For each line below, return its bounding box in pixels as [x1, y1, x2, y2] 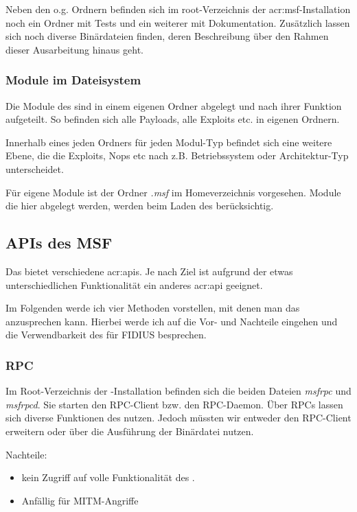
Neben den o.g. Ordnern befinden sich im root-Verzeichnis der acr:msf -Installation [5, 2, 351, 16]
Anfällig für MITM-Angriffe [21, 493, 139, 507]
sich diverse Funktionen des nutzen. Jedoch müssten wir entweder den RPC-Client [5, 410, 352, 425]
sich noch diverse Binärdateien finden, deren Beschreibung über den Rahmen [5, 29, 329, 43]
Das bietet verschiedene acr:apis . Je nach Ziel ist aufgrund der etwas [5, 264, 293, 278]
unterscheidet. [5, 161, 64, 176]
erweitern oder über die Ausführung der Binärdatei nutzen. [5, 423, 254, 438]
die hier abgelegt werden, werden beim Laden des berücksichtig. [5, 198, 274, 213]
